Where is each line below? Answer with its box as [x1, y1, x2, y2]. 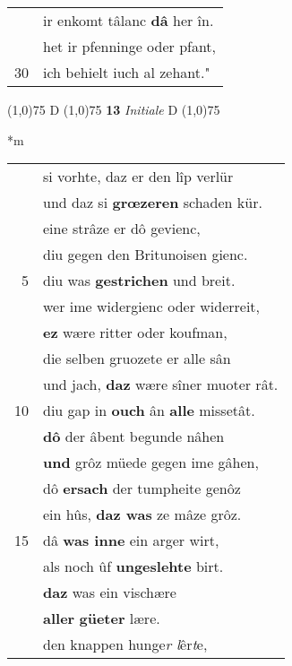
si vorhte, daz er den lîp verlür [43, 166, 234, 187]
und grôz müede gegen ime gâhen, [43, 452, 259, 473]
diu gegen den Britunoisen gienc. [43, 244, 248, 265]
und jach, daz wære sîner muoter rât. [43, 374, 279, 395]
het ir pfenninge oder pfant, [43, 36, 217, 56]
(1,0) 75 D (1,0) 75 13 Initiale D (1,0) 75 [7, 100, 220, 118]
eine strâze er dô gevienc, [43, 218, 201, 239]
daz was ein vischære [43, 582, 176, 603]
